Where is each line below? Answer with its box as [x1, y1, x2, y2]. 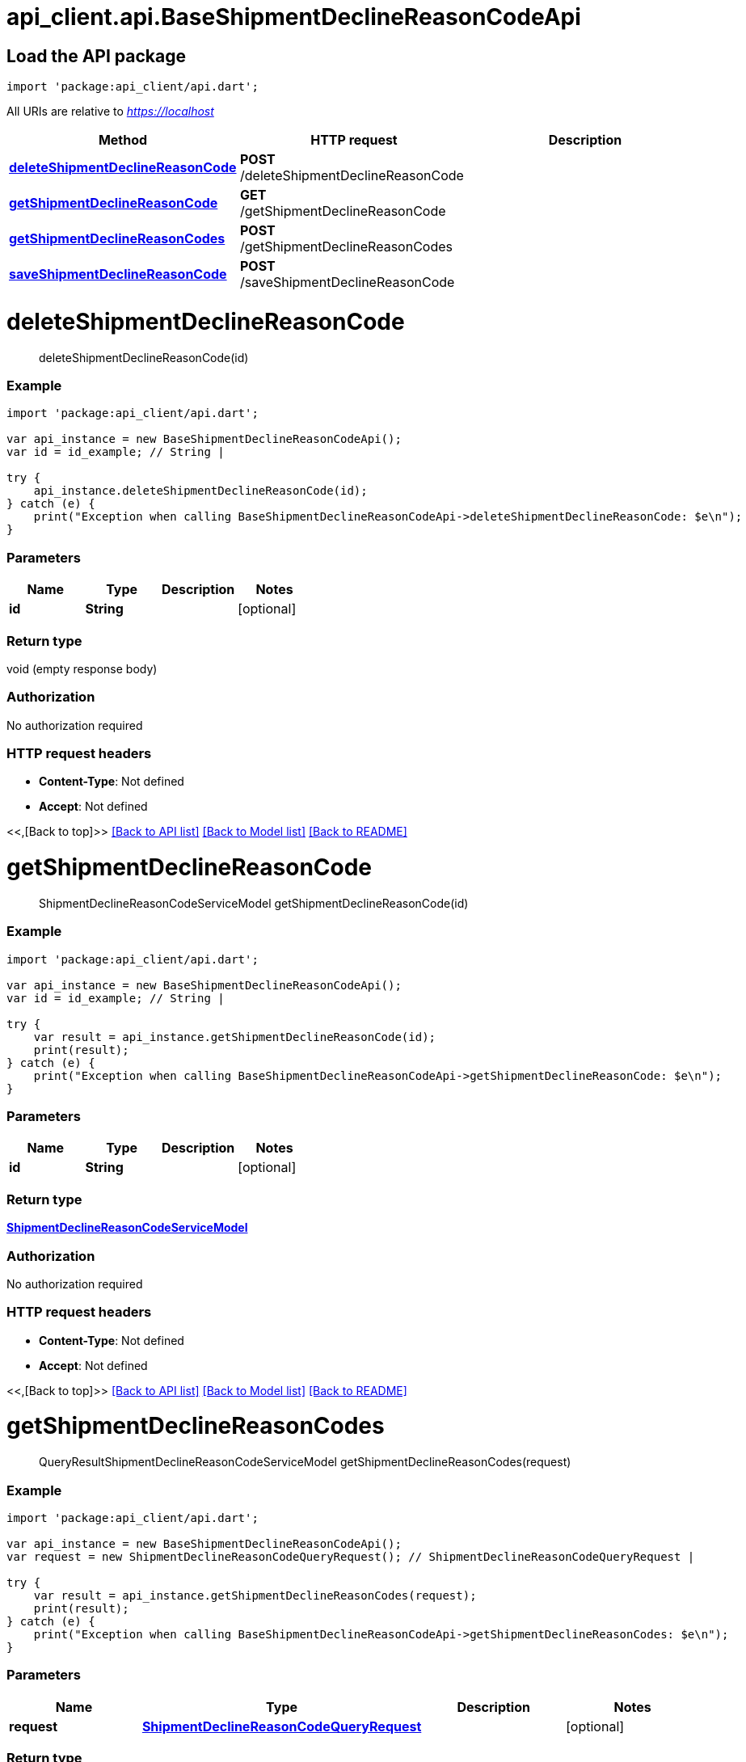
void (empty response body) [6, 661, 158, 676]
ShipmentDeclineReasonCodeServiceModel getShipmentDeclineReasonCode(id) [39, 896, 469, 910]
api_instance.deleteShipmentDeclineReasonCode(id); [33, 484, 368, 498]
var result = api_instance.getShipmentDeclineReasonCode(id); [33, 1030, 436, 1043]
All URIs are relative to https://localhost [6, 104, 214, 119]
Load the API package [6, 45, 186, 66]
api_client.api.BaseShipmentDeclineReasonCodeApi [6, 3, 581, 31]
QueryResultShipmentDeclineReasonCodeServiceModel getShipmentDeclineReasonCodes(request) [39, 1455, 571, 1469]
